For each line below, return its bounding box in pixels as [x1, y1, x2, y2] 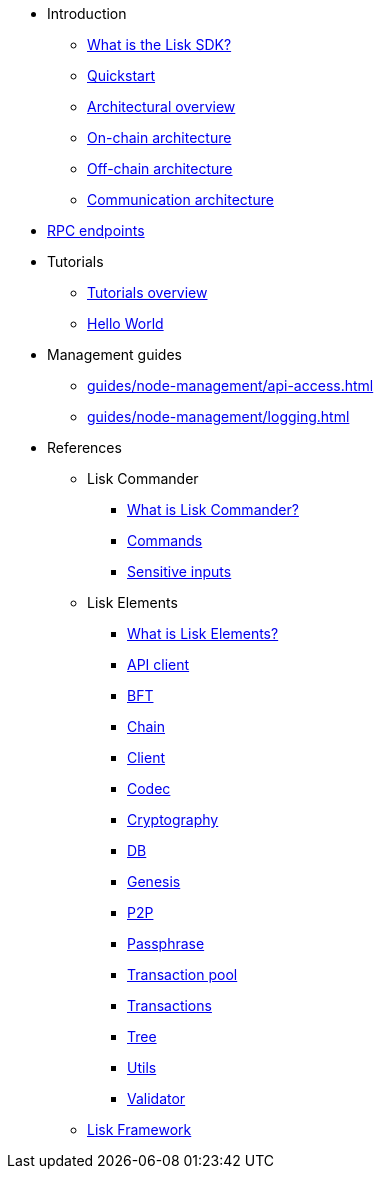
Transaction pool [127, 966, 238, 983]
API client [127, 656, 190, 673]
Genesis [127, 873, 181, 890]
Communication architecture [87, 191, 274, 208]
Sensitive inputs [127, 563, 232, 580]
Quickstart [87, 67, 156, 84]
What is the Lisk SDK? [87, 36, 232, 53]
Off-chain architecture [87, 160, 233, 177]
